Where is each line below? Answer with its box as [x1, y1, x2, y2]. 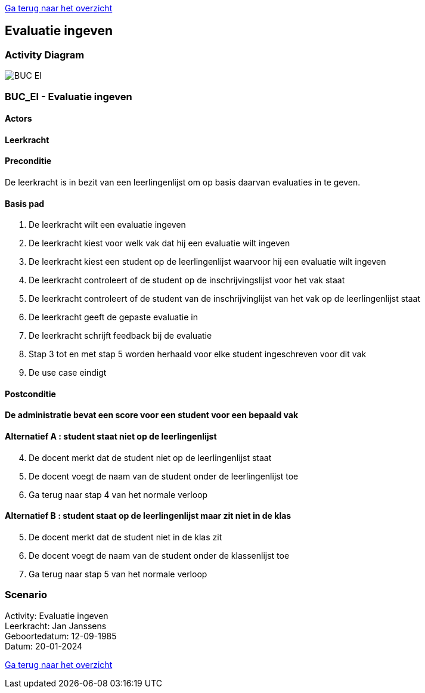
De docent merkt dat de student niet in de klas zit [29, 531, 222, 542]
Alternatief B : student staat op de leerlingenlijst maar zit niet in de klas [5, 511, 291, 521]
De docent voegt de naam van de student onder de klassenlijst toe [29, 550, 290, 561]
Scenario [5, 589, 47, 601]
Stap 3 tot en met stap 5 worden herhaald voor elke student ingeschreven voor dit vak [29, 349, 367, 360]
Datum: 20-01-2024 [5, 641, 83, 651]
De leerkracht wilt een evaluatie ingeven [29, 219, 186, 230]
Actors [5, 113, 32, 124]
